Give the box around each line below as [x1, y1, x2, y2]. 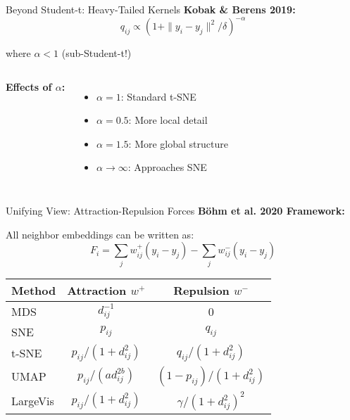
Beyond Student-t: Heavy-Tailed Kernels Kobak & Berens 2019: [6, 2, 296, 16]
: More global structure [128, 136, 228, 151]
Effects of [6, 79, 52, 94]
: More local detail [128, 113, 208, 127]
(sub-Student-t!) [61, 46, 132, 61]
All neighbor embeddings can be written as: [6, 227, 194, 241]
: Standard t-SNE [120, 89, 196, 103]
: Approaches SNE [127, 160, 207, 174]
